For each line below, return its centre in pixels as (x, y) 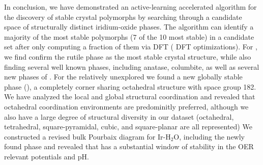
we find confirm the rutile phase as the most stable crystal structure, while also (128, 56)
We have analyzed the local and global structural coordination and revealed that (130, 97)
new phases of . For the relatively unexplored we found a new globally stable (123, 77)
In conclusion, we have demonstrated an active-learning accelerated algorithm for (130, 7)
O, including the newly (209, 136)
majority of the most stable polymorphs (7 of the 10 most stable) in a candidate (129, 36)
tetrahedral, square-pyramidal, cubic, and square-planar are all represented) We (128, 127)
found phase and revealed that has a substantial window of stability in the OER (129, 146)
